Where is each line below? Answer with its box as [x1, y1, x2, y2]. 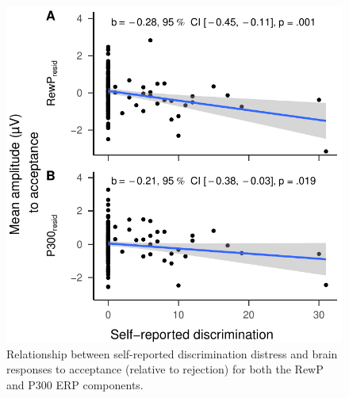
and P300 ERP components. [6, 376, 144, 392]
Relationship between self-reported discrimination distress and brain [6, 345, 338, 362]
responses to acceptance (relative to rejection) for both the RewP [6, 361, 324, 377]
